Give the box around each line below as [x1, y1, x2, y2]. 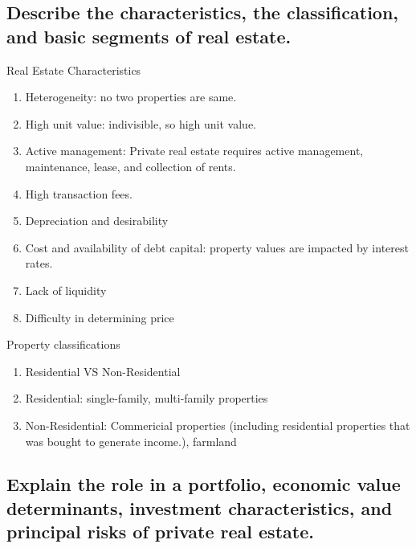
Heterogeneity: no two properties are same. [25, 88, 237, 105]
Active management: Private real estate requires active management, [25, 142, 364, 159]
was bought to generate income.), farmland [25, 432, 237, 449]
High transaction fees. [25, 185, 133, 202]
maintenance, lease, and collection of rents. [25, 157, 236, 174]
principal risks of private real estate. [6, 519, 314, 544]
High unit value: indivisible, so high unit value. [25, 115, 257, 132]
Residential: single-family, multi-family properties [25, 390, 268, 407]
